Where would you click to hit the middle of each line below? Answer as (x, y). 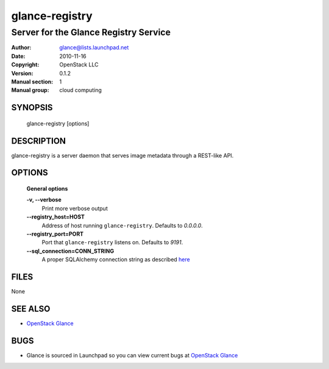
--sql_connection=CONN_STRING (70, 251)
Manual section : (32, 82)
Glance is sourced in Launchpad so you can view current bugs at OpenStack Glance (132, 355)
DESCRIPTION (39, 141)
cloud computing (80, 90)
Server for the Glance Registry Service (91, 32)
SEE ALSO (31, 308)
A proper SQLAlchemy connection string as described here (116, 259)
